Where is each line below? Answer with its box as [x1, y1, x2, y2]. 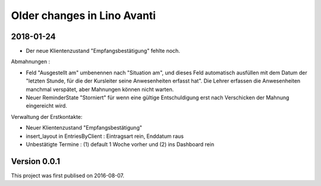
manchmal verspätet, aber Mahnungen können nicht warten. [26, 86, 174, 93]
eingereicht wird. [26, 102, 68, 109]
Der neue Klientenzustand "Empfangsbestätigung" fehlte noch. [26, 48, 181, 55]
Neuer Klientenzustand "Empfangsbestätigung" [26, 124, 143, 131]
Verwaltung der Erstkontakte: [11, 113, 83, 120]
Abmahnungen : [11, 58, 51, 65]
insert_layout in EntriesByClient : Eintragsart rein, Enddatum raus [26, 133, 184, 140]
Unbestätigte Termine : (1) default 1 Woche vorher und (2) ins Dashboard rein [26, 140, 215, 148]
